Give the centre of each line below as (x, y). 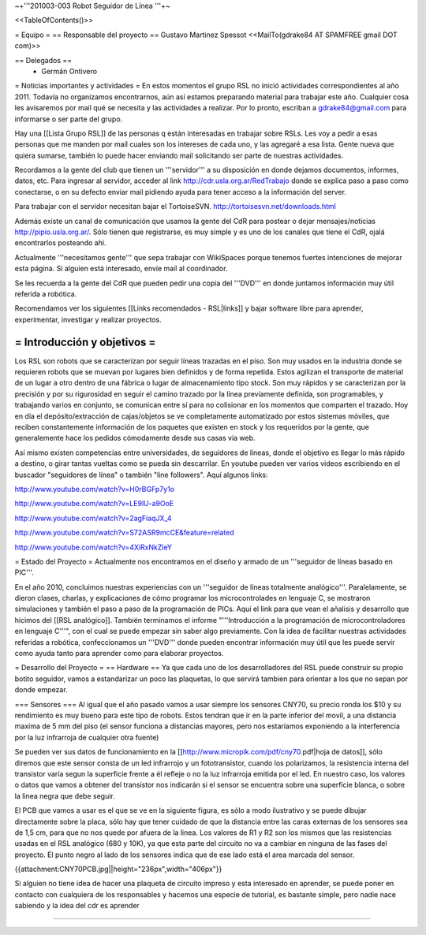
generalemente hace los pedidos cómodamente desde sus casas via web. (135, 438)
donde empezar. (41, 690)
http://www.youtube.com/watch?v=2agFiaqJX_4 (93, 518)
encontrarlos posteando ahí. (60, 243)
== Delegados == (43, 60)
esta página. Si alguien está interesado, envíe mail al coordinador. (121, 269)
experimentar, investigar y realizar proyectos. (88, 319)
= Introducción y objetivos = (85, 342)
